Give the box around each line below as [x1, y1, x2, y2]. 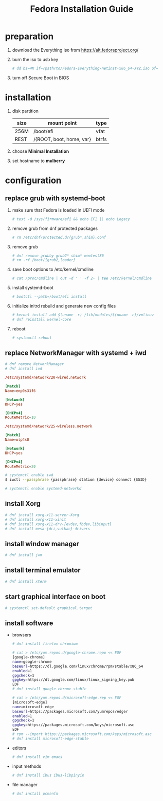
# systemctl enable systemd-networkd [5, 486, 82, 491]
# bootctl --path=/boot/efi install [12, 294, 87, 299]
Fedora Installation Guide [30, 3, 134, 15]
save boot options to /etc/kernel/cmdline [12, 267, 94, 272]
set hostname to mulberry [12, 158, 65, 164]
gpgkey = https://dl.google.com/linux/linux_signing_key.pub [12, 678, 135, 682]
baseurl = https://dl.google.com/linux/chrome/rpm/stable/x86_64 [12, 664, 144, 669]
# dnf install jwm [5, 553, 42, 557]
